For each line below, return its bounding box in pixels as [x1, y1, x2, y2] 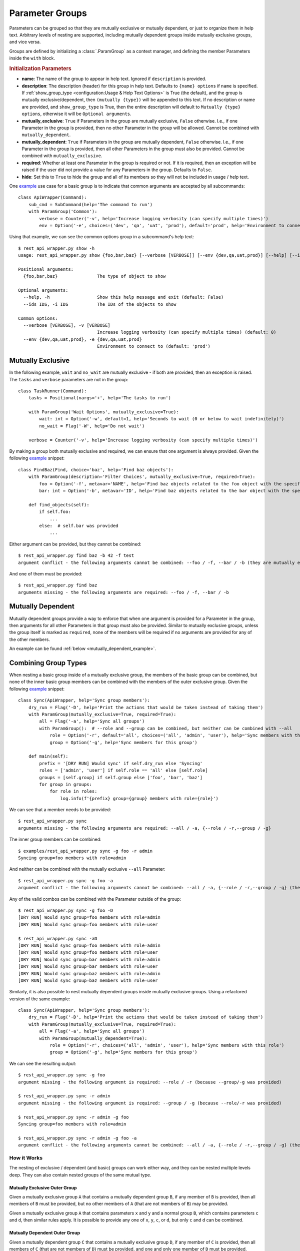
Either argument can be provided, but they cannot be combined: [9, 541, 141, 547]
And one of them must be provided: [9, 570, 82, 576]
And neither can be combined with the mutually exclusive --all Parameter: [9, 866, 166, 872]
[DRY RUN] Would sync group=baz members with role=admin [18, 971, 161, 976]
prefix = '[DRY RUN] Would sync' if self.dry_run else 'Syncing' [39, 761, 203, 766]
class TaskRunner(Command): [18, 388, 87, 394]
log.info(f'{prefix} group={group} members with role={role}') [60, 796, 218, 801]
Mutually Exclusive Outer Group [9, 1184, 77, 1190]
